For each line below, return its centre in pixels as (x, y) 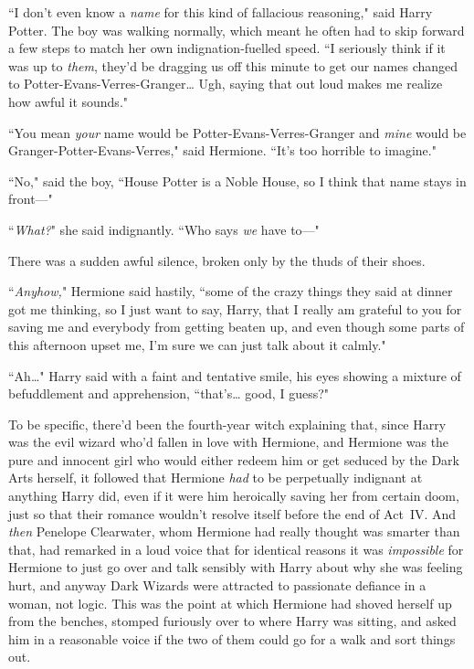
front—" (31, 199)
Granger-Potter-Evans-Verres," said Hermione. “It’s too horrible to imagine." (222, 150)
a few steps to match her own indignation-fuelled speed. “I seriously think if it (227, 48)
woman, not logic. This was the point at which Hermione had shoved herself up (230, 603)
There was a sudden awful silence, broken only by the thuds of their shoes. (217, 260)
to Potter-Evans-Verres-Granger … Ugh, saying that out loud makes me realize (226, 84)
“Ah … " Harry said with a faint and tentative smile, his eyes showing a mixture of (235, 375)
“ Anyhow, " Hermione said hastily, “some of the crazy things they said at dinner (231, 291)
